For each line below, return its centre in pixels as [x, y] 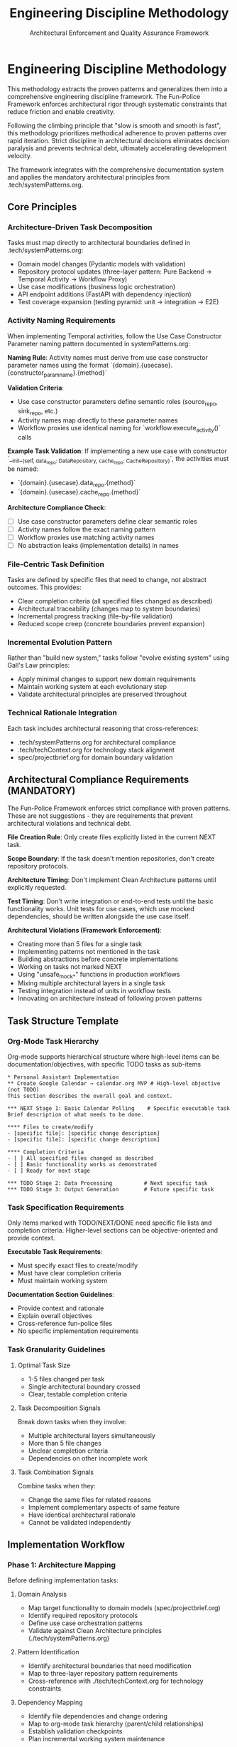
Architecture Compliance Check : [57, 507]
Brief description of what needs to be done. [76, 1115]
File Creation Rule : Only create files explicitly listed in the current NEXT [112, 837]
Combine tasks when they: [56, 1486]
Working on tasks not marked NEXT [70, 966]
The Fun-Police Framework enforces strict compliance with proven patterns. [119, 808]
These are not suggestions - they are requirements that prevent [100, 815]
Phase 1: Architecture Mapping [61, 1565]
